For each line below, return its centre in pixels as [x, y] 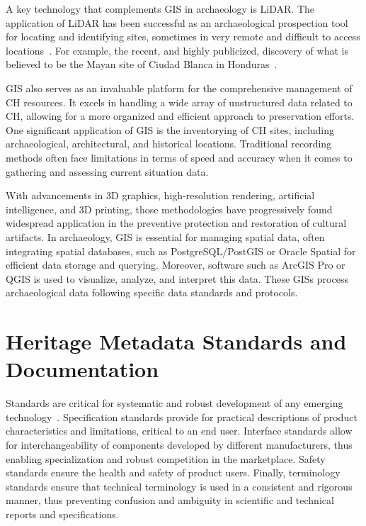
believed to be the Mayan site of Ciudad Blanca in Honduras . [142, 64]
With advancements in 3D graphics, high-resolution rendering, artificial [160, 195]
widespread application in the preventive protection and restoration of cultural [176, 223]
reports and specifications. [62, 514]
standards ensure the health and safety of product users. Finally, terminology [173, 472]
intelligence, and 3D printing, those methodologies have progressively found [169, 209]
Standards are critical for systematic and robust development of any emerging [175, 403]
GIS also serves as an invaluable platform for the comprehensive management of [179, 88]
